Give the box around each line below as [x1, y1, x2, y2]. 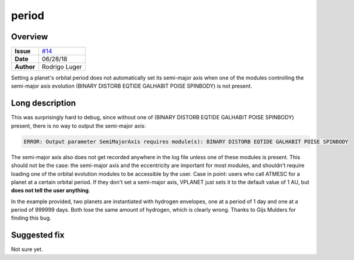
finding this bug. [11, 215, 51, 222]
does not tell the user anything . [11, 187, 90, 194]
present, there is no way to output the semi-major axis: [11, 122, 146, 129]
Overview [11, 32, 48, 42]
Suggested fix [11, 230, 65, 240]
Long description [11, 98, 76, 109]
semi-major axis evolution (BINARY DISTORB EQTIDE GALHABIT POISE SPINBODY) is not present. [11, 82, 252, 89]
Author [14, 63, 35, 71]
